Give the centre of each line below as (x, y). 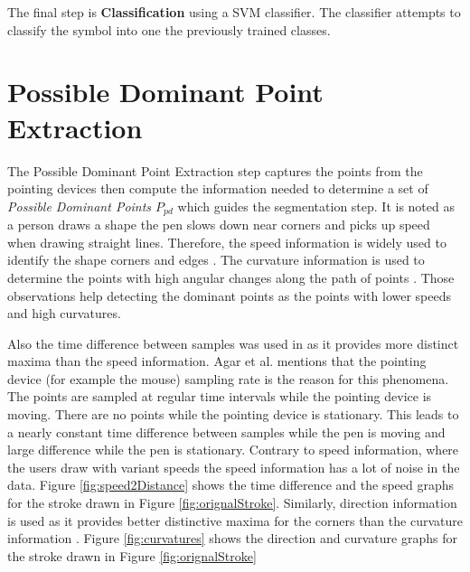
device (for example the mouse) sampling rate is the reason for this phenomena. (228, 378)
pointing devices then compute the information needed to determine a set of (218, 188)
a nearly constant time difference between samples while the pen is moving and (226, 431)
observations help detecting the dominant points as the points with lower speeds (229, 295)
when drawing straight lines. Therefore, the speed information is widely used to (227, 242)
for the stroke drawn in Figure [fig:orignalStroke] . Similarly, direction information (232, 503)
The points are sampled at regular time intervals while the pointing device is (220, 396)
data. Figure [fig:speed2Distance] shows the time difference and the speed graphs (231, 485)
